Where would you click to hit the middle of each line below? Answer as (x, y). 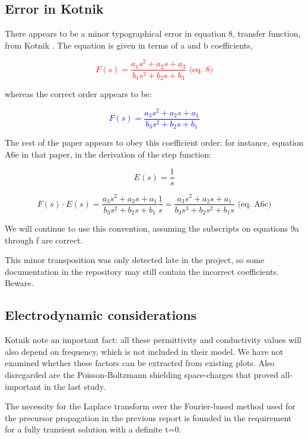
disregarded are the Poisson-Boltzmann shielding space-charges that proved (142, 374)
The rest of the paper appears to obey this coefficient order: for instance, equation (154, 142)
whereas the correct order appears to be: (78, 93)
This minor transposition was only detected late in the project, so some (135, 260)
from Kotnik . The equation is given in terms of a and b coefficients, (129, 45)
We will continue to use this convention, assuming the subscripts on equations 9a (152, 228)
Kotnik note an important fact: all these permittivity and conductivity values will (153, 340)
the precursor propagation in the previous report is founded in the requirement (148, 417)
